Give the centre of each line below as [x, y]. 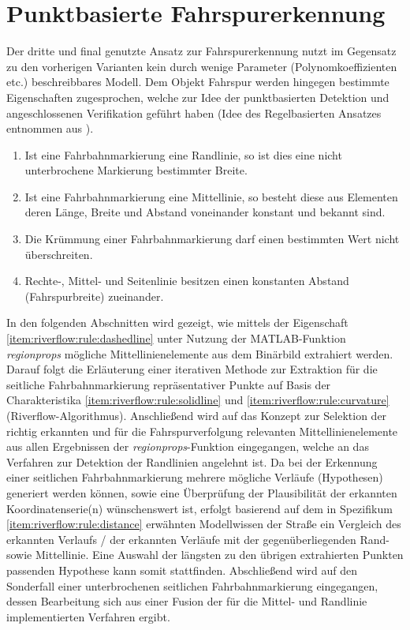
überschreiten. [59, 254]
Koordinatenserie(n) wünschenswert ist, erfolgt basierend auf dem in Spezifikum [199, 508]
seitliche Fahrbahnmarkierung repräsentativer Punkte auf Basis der [169, 384]
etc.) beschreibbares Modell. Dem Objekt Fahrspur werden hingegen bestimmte [198, 82]
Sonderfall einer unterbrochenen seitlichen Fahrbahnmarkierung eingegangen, [192, 585]
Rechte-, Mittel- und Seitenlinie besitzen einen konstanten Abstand [187, 281]
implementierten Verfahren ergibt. [88, 616]
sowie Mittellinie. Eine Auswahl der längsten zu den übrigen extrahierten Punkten [205, 555]
